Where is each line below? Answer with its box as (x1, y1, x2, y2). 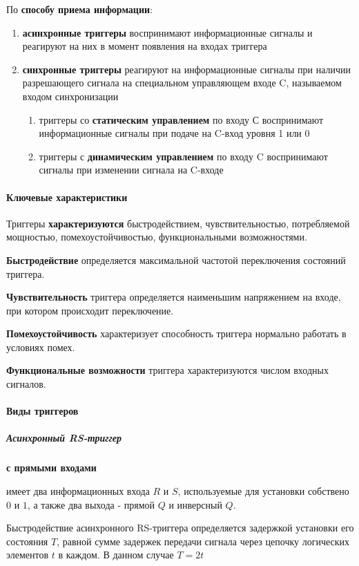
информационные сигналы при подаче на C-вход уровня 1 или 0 (39, 126, 310, 140)
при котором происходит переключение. (6, 303, 174, 317)
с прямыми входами (6, 460, 97, 475)
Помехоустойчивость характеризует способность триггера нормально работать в (6, 326, 347, 341)
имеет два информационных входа (6, 484, 150, 498)
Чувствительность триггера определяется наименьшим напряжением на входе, (6, 290, 341, 304)
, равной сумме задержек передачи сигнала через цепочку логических (57, 534, 350, 548)
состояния (6, 534, 48, 548)
